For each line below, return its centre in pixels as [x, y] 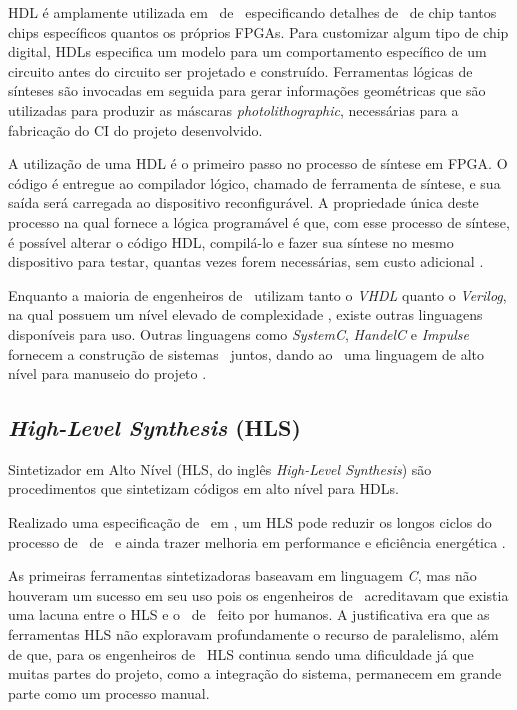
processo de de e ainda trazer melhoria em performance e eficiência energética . [257, 541]
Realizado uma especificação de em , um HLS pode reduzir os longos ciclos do [250, 522]
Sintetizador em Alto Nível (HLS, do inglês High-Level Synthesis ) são [220, 468]
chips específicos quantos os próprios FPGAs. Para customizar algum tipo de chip [258, 31]
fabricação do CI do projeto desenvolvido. [135, 129]
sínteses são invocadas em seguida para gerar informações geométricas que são [247, 90]
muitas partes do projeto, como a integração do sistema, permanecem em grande [255, 673]
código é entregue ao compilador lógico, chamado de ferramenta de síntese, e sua [254, 182]
